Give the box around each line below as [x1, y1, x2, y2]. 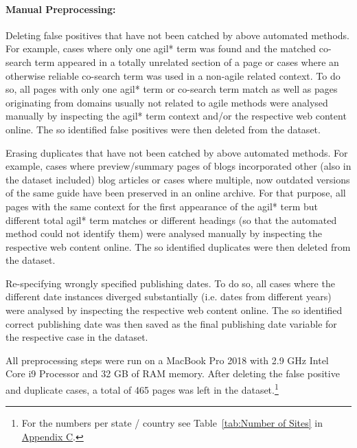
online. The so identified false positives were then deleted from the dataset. [5, 122, 321, 136]
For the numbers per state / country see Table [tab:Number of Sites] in [21, 416, 323, 430]
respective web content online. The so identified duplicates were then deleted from [5, 239, 351, 254]
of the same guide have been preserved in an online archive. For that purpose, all [5, 186, 346, 200]
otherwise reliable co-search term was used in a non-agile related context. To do [5, 68, 341, 82]
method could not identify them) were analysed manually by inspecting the [5, 226, 323, 240]
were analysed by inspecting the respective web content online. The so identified [5, 303, 343, 317]
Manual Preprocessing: [5, 1, 116, 16]
